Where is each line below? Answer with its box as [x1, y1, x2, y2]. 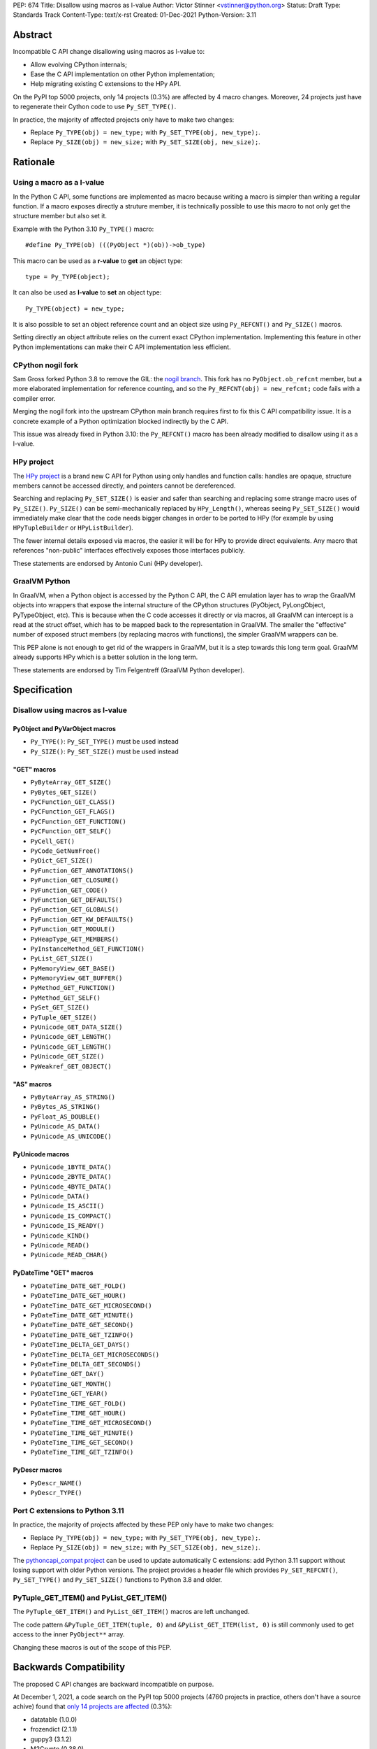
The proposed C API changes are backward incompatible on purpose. [13, 1680, 214, 1688]
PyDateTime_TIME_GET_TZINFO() [30, 1448, 134, 1457]
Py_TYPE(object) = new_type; [25, 304, 125, 313]
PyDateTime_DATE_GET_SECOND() [30, 1321, 134, 1329]
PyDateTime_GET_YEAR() [30, 1389, 108, 1398]
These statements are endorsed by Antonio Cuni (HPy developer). [13, 559, 203, 567]
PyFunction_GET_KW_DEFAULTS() [30, 915, 134, 923]
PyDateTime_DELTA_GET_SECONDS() [30, 1360, 141, 1368]
